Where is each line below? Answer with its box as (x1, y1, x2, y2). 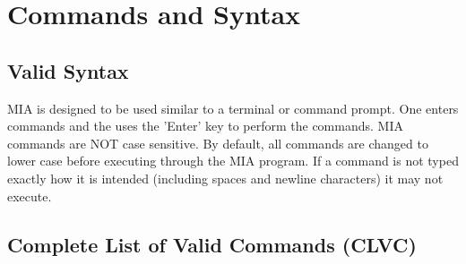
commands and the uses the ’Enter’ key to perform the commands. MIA (7, 116, 403, 135)
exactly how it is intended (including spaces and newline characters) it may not (7, 168, 444, 187)
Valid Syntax (7, 56, 129, 84)
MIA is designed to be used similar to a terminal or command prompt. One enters (7, 98, 459, 117)
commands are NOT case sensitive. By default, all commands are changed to (7, 133, 428, 152)
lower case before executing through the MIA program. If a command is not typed (7, 151, 459, 170)
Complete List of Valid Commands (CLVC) (7, 230, 417, 258)
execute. (7, 186, 52, 205)
